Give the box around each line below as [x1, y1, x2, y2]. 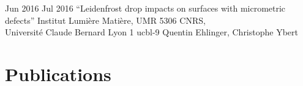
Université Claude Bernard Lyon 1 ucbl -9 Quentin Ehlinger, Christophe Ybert [5, 26, 298, 38]
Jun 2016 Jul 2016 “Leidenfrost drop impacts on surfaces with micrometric [5, 2, 286, 14]
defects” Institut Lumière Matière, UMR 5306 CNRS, [5, 13, 206, 26]
